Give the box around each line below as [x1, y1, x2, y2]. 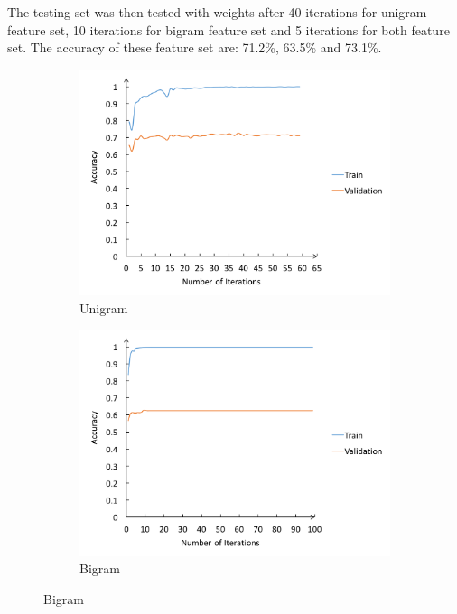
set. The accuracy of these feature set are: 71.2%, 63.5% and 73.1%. [7, 38, 382, 57]
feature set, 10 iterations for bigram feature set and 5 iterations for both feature [7, 20, 450, 39]
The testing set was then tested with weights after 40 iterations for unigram [7, 3, 427, 21]
